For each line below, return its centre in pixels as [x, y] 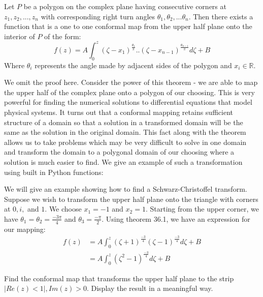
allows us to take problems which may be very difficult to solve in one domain [125, 142]
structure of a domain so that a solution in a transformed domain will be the [124, 122]
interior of [20, 36]
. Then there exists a [221, 16]
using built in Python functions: [54, 172]
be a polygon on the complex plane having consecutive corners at [125, 6]
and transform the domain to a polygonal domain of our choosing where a [119, 152]
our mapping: [25, 229]
